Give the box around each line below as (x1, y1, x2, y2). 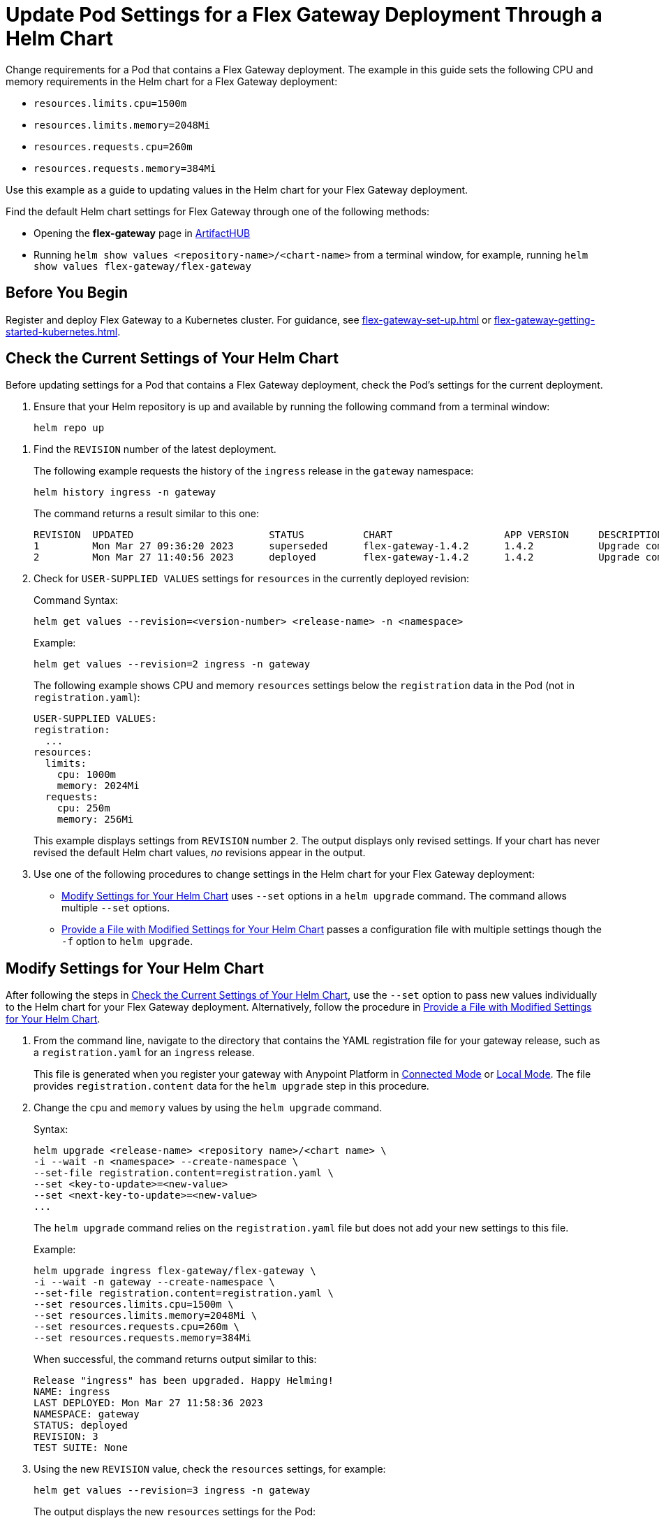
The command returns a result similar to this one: (34, 507, 260, 520)
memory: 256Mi (57, 814, 134, 825)
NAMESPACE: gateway (34, 1408, 140, 1420)
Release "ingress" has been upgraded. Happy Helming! (34, 1375, 334, 1387)
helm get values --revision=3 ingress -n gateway (34, 1485, 311, 1496)
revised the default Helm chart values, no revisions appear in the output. (34, 846, 366, 859)
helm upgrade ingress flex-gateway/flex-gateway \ (34, 1265, 316, 1277)
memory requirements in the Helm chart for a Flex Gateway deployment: (6, 75, 338, 87)
